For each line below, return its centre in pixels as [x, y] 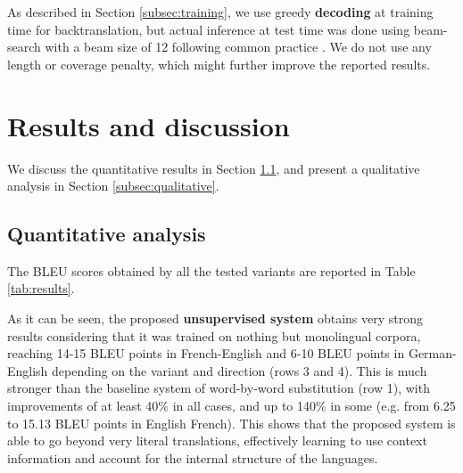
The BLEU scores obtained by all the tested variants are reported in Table [211, 270]
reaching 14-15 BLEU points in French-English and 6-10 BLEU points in [206, 353]
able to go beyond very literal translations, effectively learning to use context [217, 440]
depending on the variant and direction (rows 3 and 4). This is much [240, 370]
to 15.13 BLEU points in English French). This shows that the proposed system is [231, 423]
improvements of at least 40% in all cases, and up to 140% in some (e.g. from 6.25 [231, 406]
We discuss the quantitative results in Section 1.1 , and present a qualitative [214, 168]
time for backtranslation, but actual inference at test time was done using [209, 29]
